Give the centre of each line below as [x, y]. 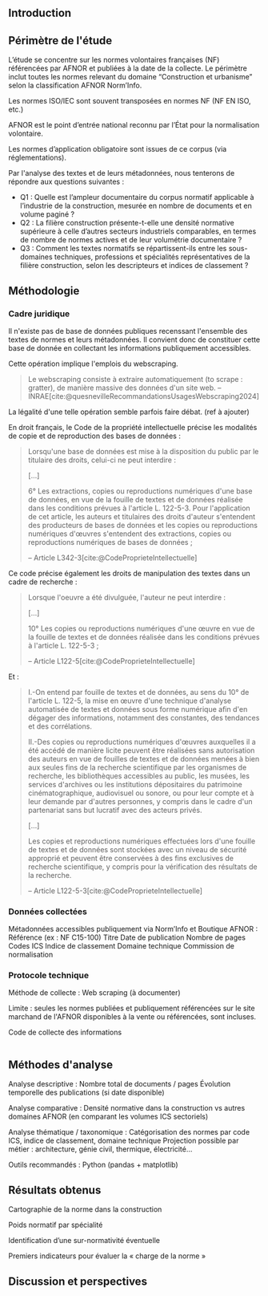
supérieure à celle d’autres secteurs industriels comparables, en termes [138, 231]
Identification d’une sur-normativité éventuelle [84, 1241]
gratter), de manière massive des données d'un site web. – [124, 388]
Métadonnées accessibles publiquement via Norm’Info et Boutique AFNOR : [133, 929]
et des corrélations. [60, 726]
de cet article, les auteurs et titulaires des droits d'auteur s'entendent [142, 516]
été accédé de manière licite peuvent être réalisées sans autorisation [141, 750]
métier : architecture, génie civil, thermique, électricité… [100, 1149]
